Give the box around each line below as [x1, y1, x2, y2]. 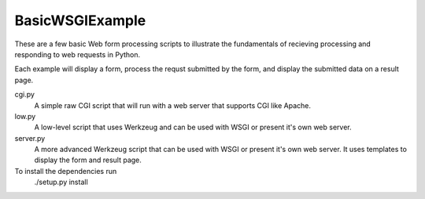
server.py [14, 133, 46, 143]
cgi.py [14, 90, 35, 99]
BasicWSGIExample [14, 12, 146, 29]
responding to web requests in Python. [14, 49, 141, 59]
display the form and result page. [34, 155, 142, 165]
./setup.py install [34, 177, 88, 187]
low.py [14, 111, 36, 121]
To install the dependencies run [14, 166, 117, 175]
